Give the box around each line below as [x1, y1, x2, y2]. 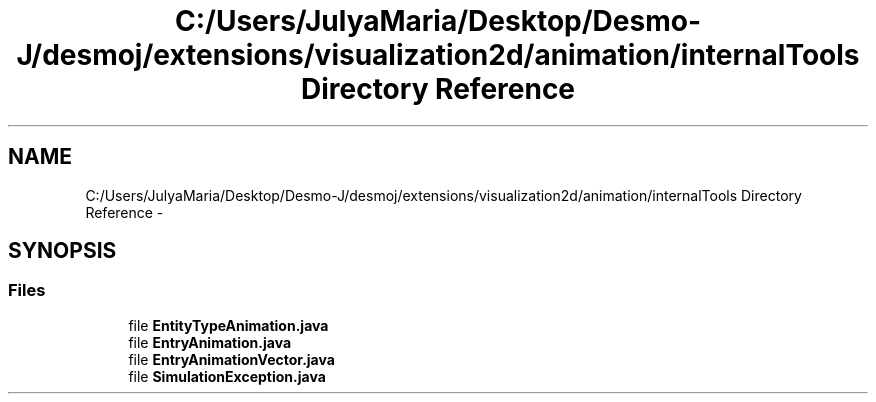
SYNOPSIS [8, 238, 117, 264]
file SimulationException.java [128, 367, 326, 385]
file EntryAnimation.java [128, 333, 292, 351]
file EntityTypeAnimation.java [128, 316, 329, 334]
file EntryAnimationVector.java [128, 350, 335, 368]
